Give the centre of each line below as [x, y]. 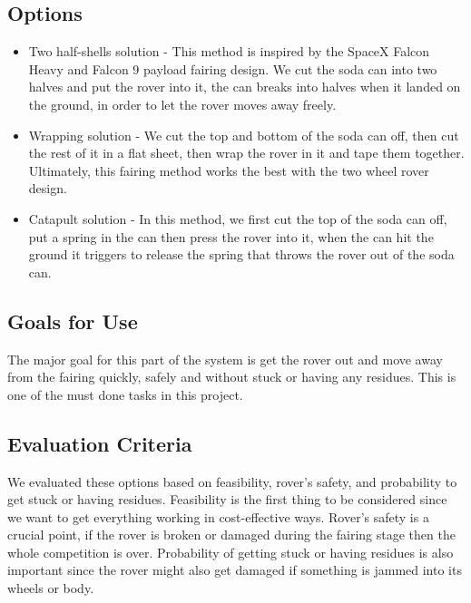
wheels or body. [51, 588]
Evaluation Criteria [100, 443]
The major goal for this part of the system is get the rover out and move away [225, 359]
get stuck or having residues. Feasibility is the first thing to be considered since [227, 499]
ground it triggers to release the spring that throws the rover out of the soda [241, 254]
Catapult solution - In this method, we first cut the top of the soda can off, [238, 218]
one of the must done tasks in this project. [125, 394]
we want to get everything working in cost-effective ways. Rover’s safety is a [218, 516]
